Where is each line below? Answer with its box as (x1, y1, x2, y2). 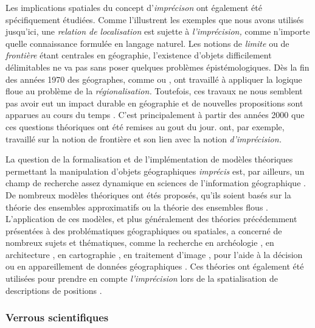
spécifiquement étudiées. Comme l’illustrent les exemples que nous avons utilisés (5, 13, 304, 26)
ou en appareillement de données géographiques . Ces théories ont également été (5, 260, 304, 273)
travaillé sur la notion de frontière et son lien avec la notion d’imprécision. (5, 132, 282, 145)
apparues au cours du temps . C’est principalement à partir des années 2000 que (5, 108, 305, 121)
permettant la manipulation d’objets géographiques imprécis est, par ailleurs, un (5, 164, 305, 177)
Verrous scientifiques (5, 310, 109, 325)
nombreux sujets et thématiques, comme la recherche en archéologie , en (5, 236, 274, 249)
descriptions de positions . (5, 284, 102, 296)
